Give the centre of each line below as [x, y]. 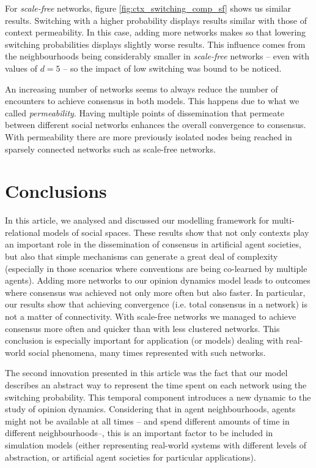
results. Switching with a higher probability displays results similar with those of [156, 20]
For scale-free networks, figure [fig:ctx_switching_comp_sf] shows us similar [148, 8]
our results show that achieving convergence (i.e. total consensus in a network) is [156, 304]
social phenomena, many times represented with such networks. [147, 352]
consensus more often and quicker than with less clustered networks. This [142, 328]
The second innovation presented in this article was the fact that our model [146, 373]
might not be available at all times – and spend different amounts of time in [147, 421]
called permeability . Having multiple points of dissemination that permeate [145, 112]
